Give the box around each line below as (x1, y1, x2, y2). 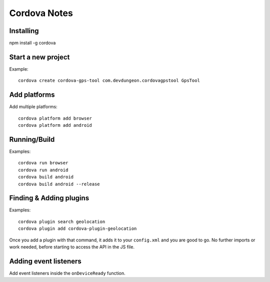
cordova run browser (18, 160, 68, 166)
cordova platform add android (18, 123, 92, 128)
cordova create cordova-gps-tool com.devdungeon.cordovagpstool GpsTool (18, 78, 200, 84)
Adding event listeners (9, 257, 82, 265)
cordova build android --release (18, 181, 100, 187)
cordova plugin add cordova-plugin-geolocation (18, 226, 137, 231)
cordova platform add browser (18, 115, 92, 121)
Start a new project (9, 53, 70, 61)
